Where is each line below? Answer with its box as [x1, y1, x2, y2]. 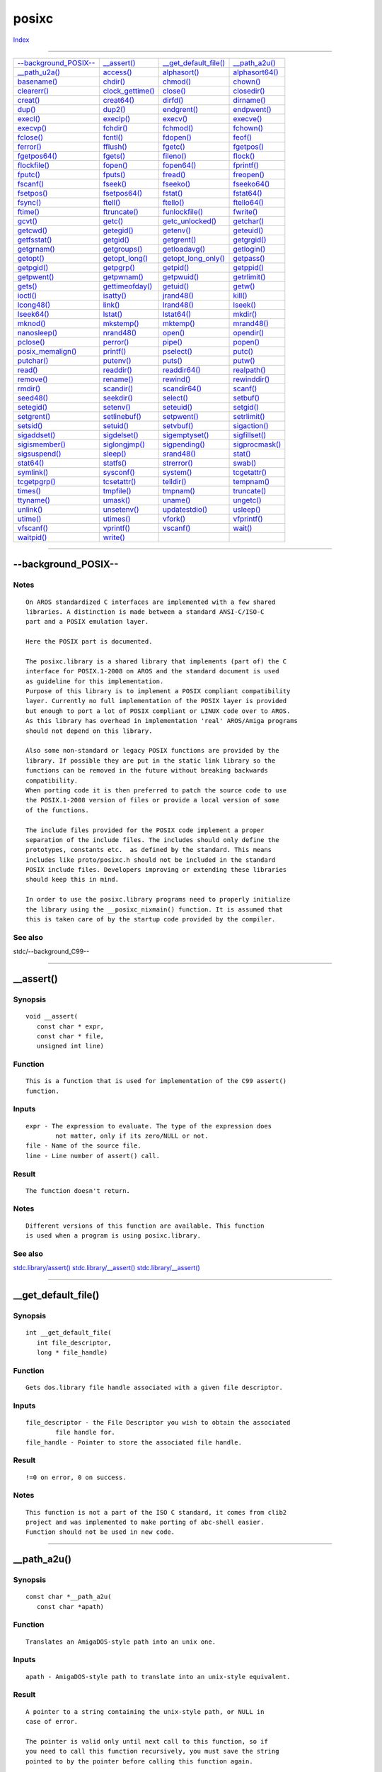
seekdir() [103, 393, 134, 403]
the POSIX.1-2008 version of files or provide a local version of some [25, 796, 279, 804]
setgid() [233, 402, 260, 412]
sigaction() [233, 420, 269, 430]
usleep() [233, 504, 261, 514]
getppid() [233, 262, 265, 272]
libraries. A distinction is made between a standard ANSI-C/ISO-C [25, 607, 265, 616]
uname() [163, 495, 191, 505]
